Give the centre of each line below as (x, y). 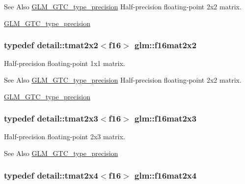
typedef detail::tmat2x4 (51, 175)
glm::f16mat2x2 (166, 45)
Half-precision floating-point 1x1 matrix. (65, 63)
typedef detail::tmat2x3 (51, 118)
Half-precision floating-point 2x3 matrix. (65, 137)
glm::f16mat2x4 (166, 175)
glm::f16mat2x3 (166, 118)
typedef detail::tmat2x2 (51, 45)
